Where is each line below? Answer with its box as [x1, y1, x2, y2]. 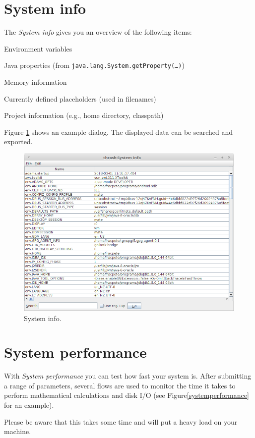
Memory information [4, 76, 67, 87]
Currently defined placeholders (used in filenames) [4, 93, 156, 104]
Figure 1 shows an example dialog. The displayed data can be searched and [4, 126, 233, 137]
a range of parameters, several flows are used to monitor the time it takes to [4, 380, 236, 390]
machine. [4, 426, 31, 437]
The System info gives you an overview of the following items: [4, 27, 192, 37]
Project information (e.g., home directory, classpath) [4, 110, 164, 120]
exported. [4, 136, 33, 147]
